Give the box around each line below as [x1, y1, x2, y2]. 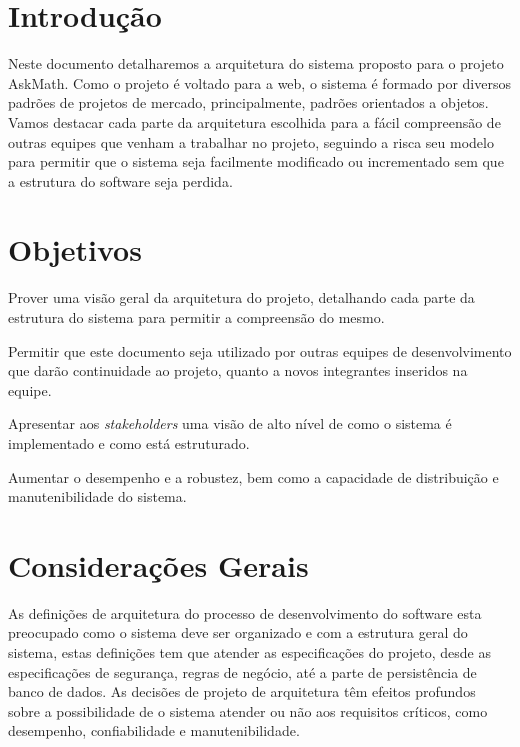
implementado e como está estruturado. [8, 432, 250, 453]
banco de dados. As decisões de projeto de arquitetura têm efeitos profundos [8, 681, 476, 702]
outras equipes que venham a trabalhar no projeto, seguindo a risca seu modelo [8, 131, 494, 152]
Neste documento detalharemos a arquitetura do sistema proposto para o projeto [8, 53, 504, 74]
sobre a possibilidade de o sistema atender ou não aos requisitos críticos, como [8, 700, 488, 721]
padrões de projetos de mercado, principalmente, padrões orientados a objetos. [8, 92, 489, 113]
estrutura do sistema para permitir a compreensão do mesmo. [8, 307, 385, 327]
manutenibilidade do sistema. [8, 486, 187, 507]
